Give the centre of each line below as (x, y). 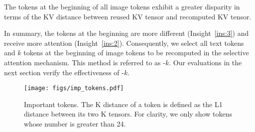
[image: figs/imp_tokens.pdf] (74, 88)
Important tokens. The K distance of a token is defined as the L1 (123, 104)
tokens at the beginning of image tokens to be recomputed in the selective (136, 53)
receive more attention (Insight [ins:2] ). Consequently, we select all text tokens (124, 43)
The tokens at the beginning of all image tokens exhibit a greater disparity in (122, 6)
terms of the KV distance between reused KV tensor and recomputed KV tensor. (128, 16)
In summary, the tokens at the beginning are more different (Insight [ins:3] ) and (127, 33)
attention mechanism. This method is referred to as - (85, 62)
